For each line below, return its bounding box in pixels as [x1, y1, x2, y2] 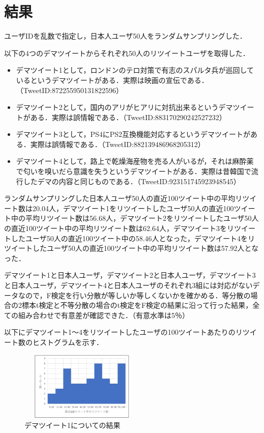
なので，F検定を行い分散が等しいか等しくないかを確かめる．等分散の [18, 290, 251, 300]
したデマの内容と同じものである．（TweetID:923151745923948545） [23, 176, 241, 186]
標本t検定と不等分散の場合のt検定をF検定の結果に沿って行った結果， [21, 300, 253, 310]
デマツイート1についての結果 [24, 419, 121, 430]
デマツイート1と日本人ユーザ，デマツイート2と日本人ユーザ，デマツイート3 [4, 270, 256, 280]
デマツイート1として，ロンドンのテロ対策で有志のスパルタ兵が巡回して [16, 65, 254, 75]
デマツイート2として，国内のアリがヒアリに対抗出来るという [16, 102, 219, 112]
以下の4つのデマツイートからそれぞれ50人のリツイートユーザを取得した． [4, 47, 250, 58]
